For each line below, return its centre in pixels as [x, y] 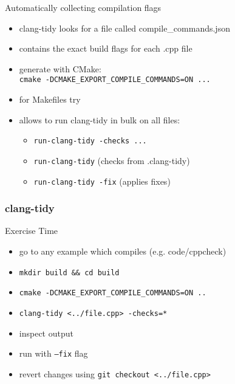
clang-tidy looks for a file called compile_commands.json [124, 28]
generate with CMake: [60, 68]
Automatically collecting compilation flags [83, 7]
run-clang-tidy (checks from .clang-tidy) [112, 160]
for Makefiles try [50, 99]
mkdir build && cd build [69, 273]
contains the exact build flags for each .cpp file [106, 48]
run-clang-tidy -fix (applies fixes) [102, 181]
